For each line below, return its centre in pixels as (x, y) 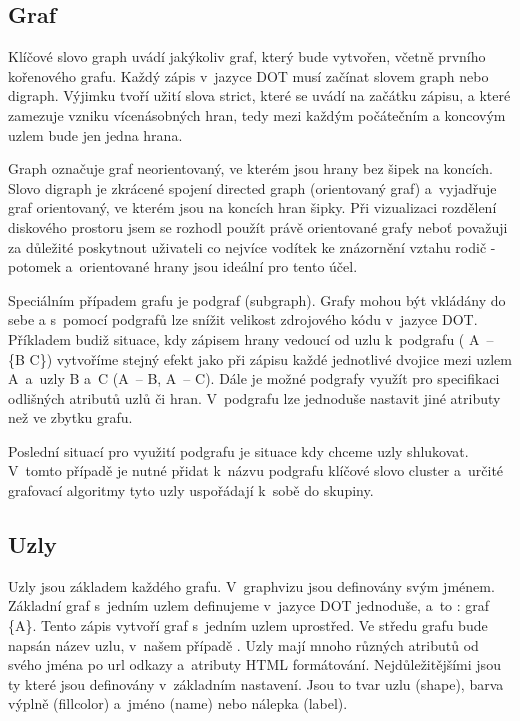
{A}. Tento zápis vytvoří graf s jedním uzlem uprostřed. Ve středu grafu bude (248, 625)
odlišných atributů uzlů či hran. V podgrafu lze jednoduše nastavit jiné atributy (254, 397)
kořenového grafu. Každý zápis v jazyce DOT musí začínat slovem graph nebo (248, 75)
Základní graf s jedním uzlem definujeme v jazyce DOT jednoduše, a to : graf (249, 605)
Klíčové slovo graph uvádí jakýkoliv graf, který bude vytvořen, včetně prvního (247, 56)
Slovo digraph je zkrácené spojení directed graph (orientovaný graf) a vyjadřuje (252, 187)
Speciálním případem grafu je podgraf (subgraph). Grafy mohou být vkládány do (257, 299)
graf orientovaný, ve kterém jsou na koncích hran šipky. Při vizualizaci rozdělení (252, 207)
